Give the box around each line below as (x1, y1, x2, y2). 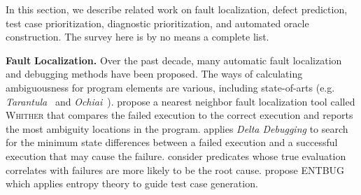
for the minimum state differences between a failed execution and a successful (6, 135, 338, 150)
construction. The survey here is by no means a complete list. (6, 29, 269, 44)
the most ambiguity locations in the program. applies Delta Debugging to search (6, 121, 348, 136)
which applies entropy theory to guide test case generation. (6, 176, 258, 191)
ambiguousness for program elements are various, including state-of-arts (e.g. (6, 80, 335, 94)
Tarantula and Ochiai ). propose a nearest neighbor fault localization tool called (6, 94, 355, 108)
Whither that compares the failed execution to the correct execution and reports (6, 108, 353, 122)
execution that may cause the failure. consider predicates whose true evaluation (6, 148, 346, 163)
